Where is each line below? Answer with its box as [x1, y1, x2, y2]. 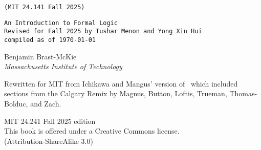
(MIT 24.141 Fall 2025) [4, 4, 85, 11]
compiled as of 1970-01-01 [4, 36, 96, 44]
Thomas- [229, 88, 257, 99]
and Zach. [30, 98, 61, 109]
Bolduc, [4, 98, 28, 109]
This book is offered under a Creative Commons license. [4, 125, 180, 136]
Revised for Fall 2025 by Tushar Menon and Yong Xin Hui [4, 28, 202, 35]
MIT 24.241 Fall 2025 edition [4, 115, 96, 126]
